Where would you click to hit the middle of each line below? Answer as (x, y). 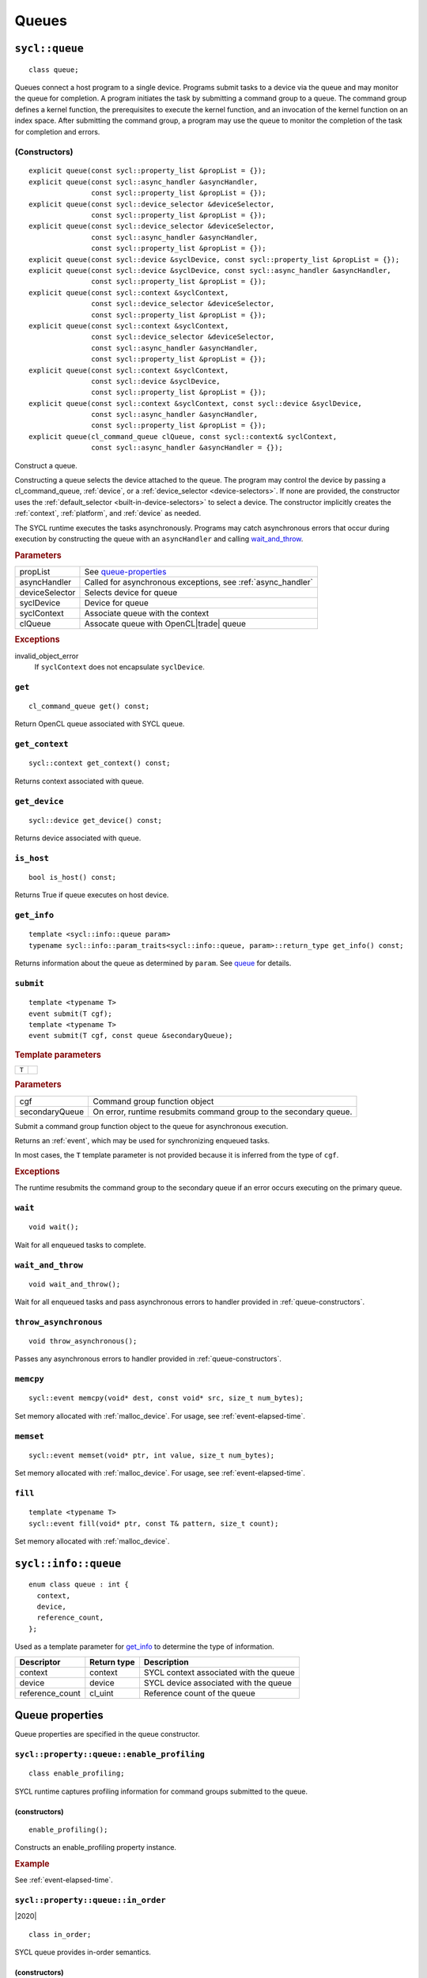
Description (166, 1662)
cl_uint (102, 1693)
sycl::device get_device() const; (95, 820)
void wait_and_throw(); (75, 1284)
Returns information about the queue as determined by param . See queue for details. (153, 963)
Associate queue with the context (147, 613)
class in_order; (60, 1934)
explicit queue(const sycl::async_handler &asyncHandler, (144, 182)
